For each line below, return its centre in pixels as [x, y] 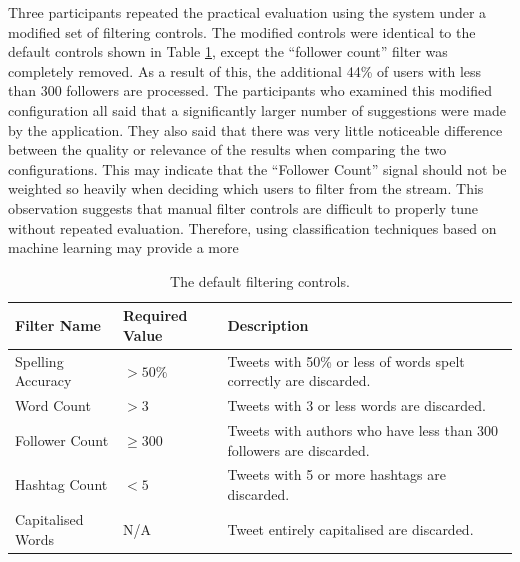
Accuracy [43, 380]
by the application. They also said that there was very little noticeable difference [255, 129]
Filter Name [58, 325]
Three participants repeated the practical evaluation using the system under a [247, 12]
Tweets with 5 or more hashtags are [336, 474]
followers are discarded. [298, 449]
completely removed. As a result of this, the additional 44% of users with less [245, 70]
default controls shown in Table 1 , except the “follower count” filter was [228, 51]
